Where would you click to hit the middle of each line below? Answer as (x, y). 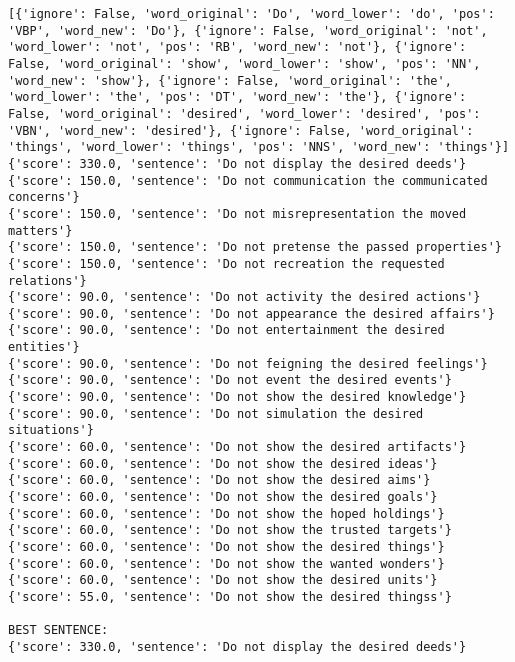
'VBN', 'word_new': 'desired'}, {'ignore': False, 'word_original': (241, 130)
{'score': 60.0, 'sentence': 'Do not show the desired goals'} (223, 497)
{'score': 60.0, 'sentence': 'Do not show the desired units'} (223, 580)
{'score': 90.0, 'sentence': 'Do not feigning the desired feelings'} (248, 363)
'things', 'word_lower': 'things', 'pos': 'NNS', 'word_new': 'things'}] (259, 147)
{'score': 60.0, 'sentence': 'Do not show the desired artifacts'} (237, 447)
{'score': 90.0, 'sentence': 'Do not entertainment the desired (226, 330)
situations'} (51, 430)
